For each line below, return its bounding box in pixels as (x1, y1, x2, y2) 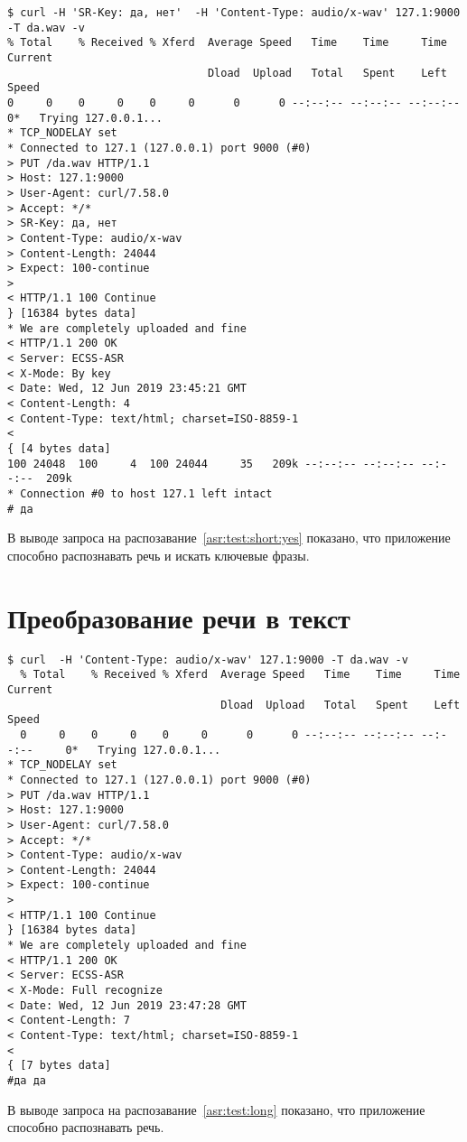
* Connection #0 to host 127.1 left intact (7, 487, 273, 500)
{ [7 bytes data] (7, 1059, 111, 1072)
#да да (7, 1074, 46, 1087)
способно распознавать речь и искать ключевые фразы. (7, 545, 310, 564)
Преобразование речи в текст (7, 599, 350, 636)
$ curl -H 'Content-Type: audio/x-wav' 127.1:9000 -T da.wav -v (7, 653, 408, 666)
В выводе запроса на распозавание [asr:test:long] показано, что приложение (7, 1100, 425, 1119)
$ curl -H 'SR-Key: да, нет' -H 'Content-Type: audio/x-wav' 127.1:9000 (7, 6, 461, 19)
